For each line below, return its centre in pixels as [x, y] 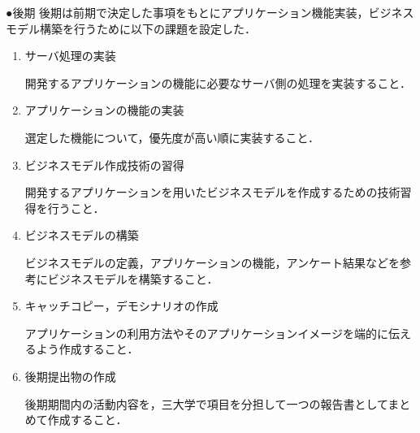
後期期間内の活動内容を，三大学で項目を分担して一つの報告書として [206, 403]
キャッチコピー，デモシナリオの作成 [121, 306]
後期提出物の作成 [70, 376]
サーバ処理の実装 [70, 56]
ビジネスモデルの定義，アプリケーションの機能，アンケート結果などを [212, 262]
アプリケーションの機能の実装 [104, 110]
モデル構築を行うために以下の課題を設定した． [131, 28]
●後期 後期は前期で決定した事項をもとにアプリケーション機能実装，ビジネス [210, 12]
